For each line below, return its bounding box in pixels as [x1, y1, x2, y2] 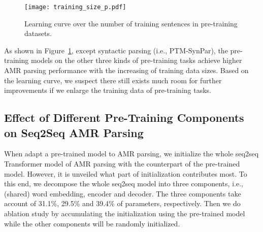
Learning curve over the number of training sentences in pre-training [24, 18, 238, 28]
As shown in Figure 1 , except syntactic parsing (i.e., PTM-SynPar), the [4, 45, 228, 55]
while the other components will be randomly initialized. [4, 218, 180, 228]
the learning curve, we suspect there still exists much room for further [4, 75, 222, 85]
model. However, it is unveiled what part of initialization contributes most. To [4, 168, 247, 179]
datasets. [24, 28, 52, 39]
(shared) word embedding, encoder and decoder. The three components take [4, 188, 241, 198]
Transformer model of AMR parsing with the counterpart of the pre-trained [4, 158, 240, 169]
